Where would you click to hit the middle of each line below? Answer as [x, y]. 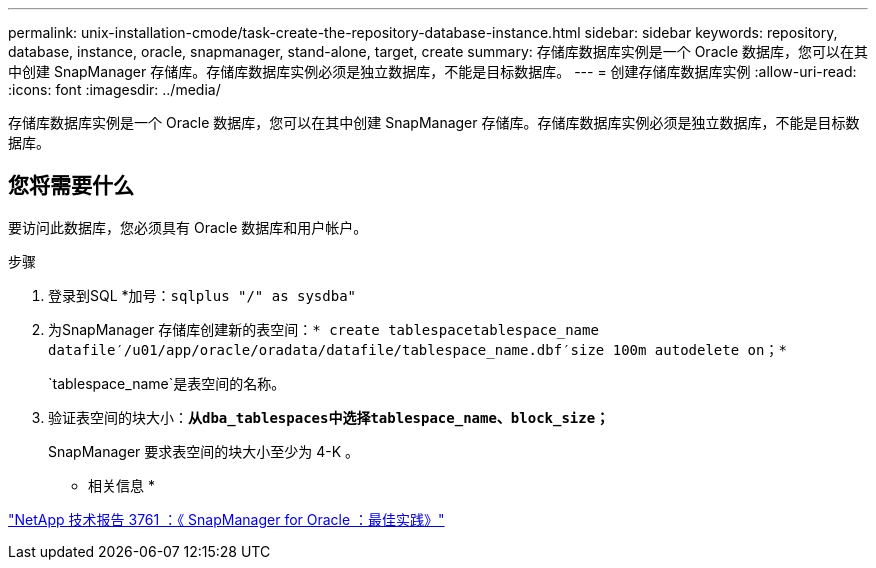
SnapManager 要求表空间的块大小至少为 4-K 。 [204, 451]
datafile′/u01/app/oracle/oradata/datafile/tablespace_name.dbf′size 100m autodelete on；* [417, 349]
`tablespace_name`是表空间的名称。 [167, 383]
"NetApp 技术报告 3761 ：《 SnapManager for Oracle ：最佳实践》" [226, 519]
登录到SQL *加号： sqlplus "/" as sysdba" [202, 295]
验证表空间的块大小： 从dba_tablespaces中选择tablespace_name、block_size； [329, 417]
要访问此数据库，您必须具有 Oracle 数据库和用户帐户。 [188, 227]
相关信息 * [121, 485]
